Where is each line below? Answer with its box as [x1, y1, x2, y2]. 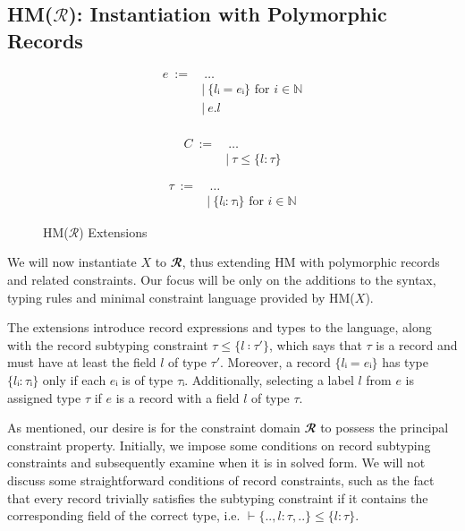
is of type [122, 371, 173, 389]
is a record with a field [115, 388, 240, 407]
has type [382, 353, 428, 372]
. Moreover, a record [220, 353, 331, 372]
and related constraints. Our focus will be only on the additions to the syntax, [7, 270, 436, 289]
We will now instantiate [7, 253, 137, 271]
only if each [42, 371, 106, 389]
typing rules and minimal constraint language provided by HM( [7, 287, 355, 306]
